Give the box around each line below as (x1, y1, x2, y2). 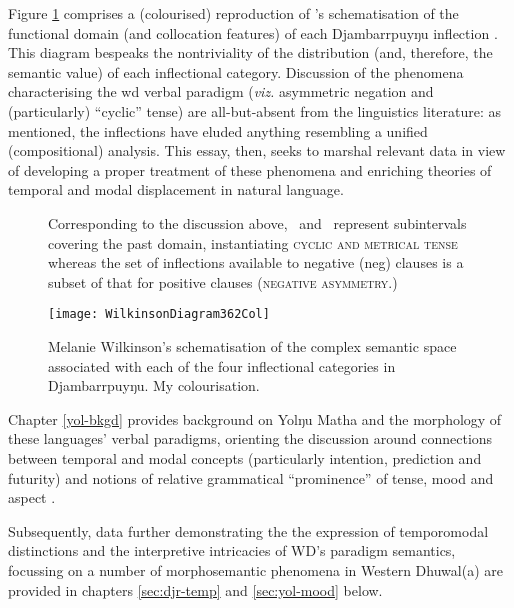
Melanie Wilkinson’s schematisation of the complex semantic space (48, 335, 457, 356)
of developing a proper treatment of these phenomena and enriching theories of (8, 159, 492, 180)
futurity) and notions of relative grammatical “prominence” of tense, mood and (8, 467, 494, 488)
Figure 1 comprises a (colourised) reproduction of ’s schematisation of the (8, 3, 459, 23)
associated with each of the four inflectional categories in (48, 355, 396, 376)
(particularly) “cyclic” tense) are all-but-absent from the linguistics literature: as (8, 100, 501, 121)
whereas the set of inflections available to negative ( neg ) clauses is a (48, 252, 464, 273)
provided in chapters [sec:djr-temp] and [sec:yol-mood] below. (8, 579, 383, 600)
